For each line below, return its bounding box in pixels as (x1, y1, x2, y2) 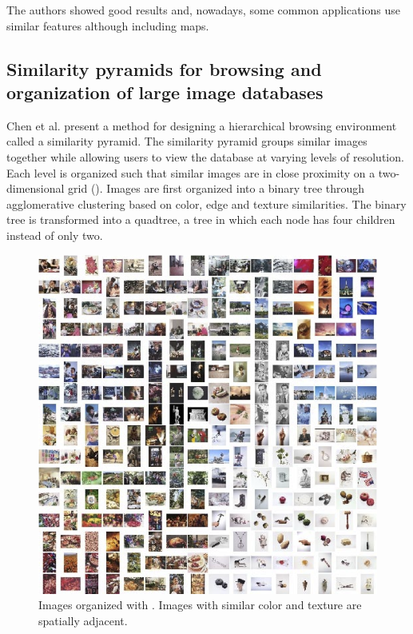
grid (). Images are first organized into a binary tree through (68, 180, 365, 197)
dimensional (6, 180, 65, 197)
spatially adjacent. (38, 612, 128, 628)
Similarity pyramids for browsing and (6, 56, 322, 81)
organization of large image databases (6, 79, 324, 104)
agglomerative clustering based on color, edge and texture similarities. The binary (6, 195, 407, 212)
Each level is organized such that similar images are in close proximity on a (6, 164, 375, 181)
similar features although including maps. (6, 17, 209, 34)
